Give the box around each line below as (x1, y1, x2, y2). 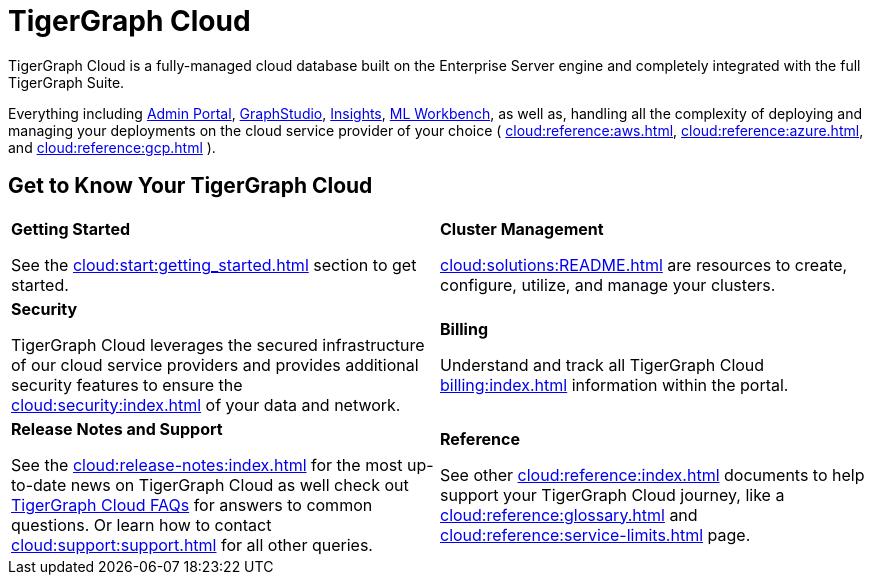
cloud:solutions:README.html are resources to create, (440, 254, 848, 275)
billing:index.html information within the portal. (440, 374, 789, 395)
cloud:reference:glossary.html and (440, 504, 698, 525)
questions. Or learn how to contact (11, 514, 272, 535)
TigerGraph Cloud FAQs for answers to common (11, 494, 373, 515)
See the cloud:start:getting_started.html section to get (11, 254, 417, 275)
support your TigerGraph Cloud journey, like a (440, 484, 785, 505)
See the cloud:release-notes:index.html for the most (11, 454, 403, 475)
